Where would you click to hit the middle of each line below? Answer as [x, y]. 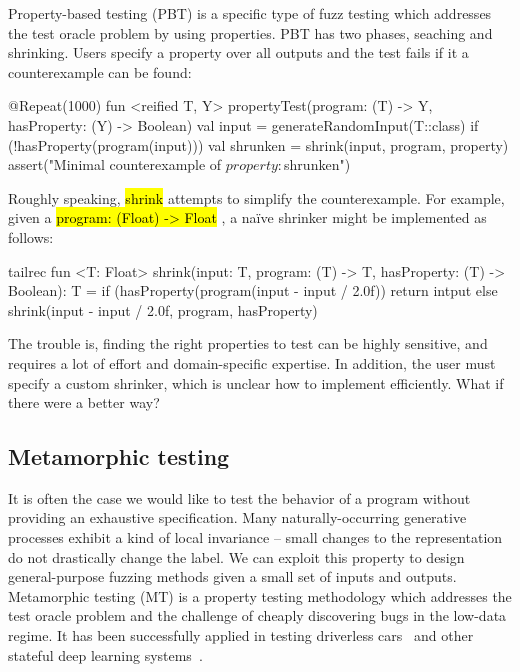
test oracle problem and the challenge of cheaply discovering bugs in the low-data [257, 615]
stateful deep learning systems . [105, 654]
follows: [31, 236]
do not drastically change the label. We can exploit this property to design [236, 556]
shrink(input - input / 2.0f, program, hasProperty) [163, 309]
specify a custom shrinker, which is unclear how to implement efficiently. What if [256, 382]
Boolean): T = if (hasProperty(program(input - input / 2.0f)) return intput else [253, 290]
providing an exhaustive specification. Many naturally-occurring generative [237, 517]
